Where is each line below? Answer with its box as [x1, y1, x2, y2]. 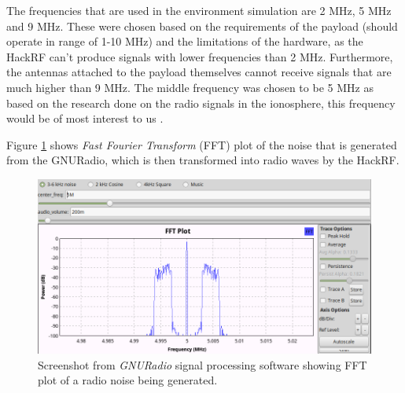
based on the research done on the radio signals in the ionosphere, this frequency [6, 94, 396, 111]
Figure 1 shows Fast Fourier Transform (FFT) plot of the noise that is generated [6, 136, 397, 152]
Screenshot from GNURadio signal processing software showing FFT [38, 356, 367, 373]
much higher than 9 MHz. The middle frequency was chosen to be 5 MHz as [6, 79, 374, 95]
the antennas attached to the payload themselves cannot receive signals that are [6, 64, 392, 80]
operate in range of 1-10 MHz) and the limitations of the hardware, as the [6, 33, 363, 50]
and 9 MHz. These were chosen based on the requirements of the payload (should [6, 17, 398, 34]
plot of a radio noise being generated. [38, 372, 218, 388]
